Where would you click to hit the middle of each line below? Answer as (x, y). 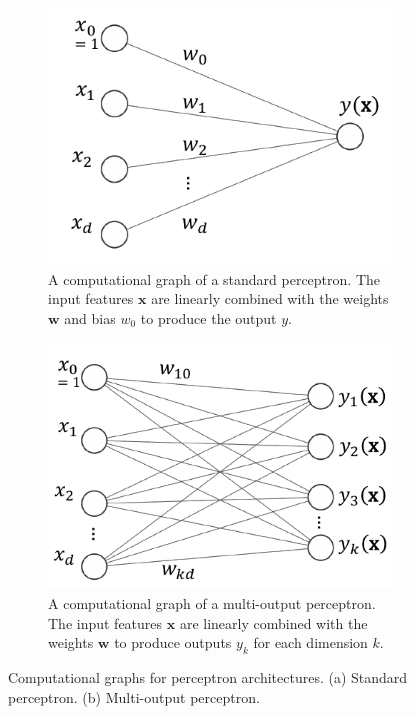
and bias (90, 317)
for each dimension (310, 642)
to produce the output (208, 317)
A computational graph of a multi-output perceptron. (212, 602)
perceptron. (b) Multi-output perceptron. (134, 696)
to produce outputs (173, 642)
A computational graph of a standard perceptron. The (214, 278)
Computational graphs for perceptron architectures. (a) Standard (208, 676)
